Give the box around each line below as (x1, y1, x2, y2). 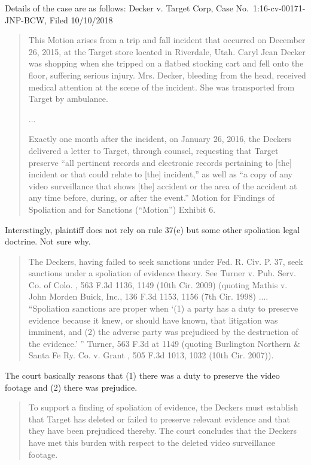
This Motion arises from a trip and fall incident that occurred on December (28, 34, 306, 46)
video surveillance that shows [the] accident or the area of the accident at (28, 179, 297, 192)
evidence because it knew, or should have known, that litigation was (28, 313, 278, 326)
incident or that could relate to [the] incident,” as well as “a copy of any (28, 168, 293, 180)
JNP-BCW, (5, 13, 47, 26)
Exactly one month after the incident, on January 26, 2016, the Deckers (28, 132, 291, 145)
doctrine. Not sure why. (5, 235, 91, 247)
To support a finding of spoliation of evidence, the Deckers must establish (28, 401, 298, 413)
